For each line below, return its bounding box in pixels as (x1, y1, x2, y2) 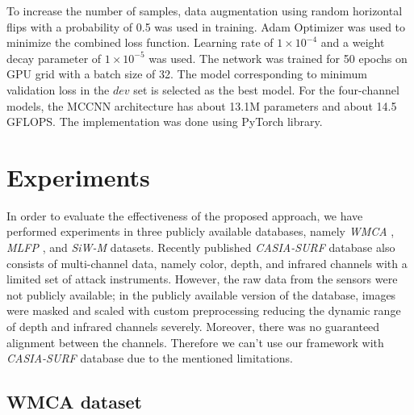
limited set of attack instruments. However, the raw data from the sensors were (6, 270, 398, 287)
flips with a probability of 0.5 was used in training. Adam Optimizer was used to (6, 18, 406, 35)
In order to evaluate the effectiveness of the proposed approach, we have (6, 207, 363, 224)
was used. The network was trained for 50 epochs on (148, 49, 408, 66)
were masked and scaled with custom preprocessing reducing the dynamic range (6, 302, 401, 319)
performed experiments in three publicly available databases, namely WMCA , (6, 223, 395, 240)
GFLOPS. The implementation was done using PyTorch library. (6, 113, 323, 130)
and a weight (320, 34, 385, 51)
